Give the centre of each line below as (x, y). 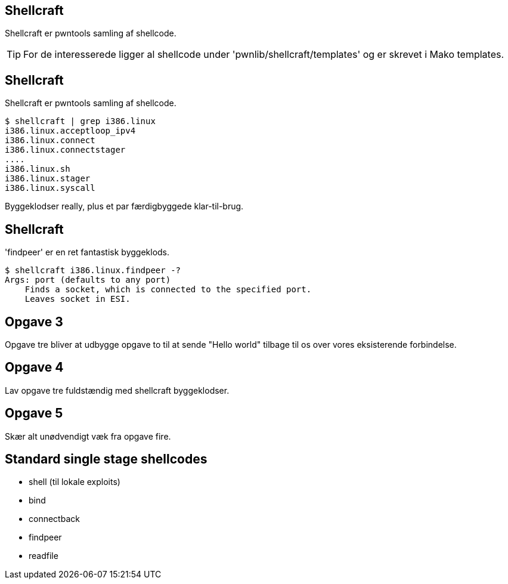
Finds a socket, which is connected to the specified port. (168, 290)
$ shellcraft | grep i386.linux (80, 121)
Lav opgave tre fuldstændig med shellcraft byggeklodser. (117, 390)
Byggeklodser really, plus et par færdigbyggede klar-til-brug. (124, 206)
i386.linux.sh (38, 169)
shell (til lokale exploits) (75, 482)
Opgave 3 (34, 322)
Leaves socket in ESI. (78, 299)
